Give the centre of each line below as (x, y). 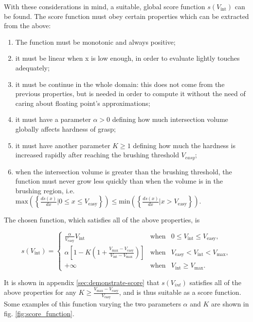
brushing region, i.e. (45, 190)
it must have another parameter (63, 145)
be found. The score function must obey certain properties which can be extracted (126, 16)
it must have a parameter (53, 119)
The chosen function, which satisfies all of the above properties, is (102, 220)
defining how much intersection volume (170, 119)
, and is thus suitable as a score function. (180, 292)
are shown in (230, 304)
